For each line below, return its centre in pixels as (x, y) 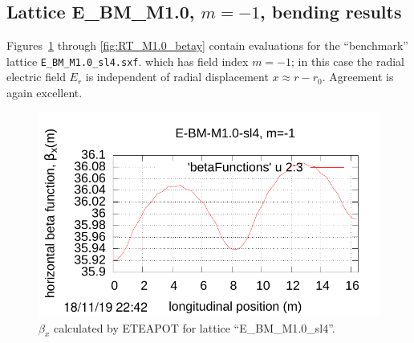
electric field (36, 77)
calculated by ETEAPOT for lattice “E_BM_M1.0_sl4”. (194, 327)
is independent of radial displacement (177, 77)
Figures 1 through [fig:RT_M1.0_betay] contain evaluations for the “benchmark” (207, 45)
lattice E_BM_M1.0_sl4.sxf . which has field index (128, 61)
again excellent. (45, 93)
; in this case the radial (347, 61)
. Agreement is (358, 77)
